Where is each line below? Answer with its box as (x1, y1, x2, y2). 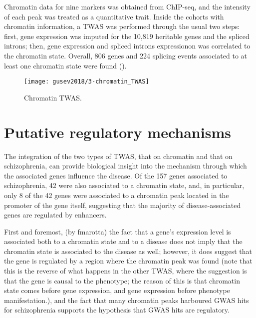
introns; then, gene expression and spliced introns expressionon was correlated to (4, 40, 251, 51)
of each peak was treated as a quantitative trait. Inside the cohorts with (4, 11, 224, 21)
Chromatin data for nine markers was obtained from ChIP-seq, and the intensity (4, 1, 251, 11)
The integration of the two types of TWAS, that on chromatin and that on (4, 150, 233, 161)
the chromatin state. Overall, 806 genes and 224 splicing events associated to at (4, 50, 247, 60)
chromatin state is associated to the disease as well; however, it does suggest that (4, 245, 252, 256)
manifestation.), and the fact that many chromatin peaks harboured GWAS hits (4, 294, 249, 305)
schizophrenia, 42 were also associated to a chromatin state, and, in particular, (4, 180, 245, 190)
